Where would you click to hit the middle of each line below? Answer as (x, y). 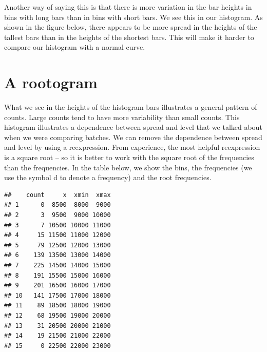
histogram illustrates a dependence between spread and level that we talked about (133, 127)
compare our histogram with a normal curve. (75, 47)
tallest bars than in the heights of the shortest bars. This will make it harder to (129, 37)
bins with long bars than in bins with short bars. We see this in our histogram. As (133, 17)
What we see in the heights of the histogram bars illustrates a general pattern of (131, 107)
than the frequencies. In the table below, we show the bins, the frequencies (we (128, 167)
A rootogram (51, 82)
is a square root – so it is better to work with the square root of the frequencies (129, 157)
